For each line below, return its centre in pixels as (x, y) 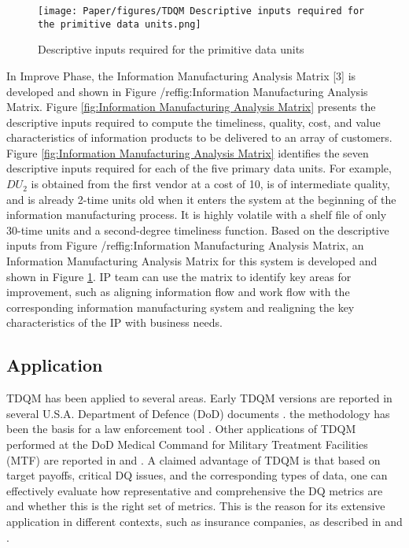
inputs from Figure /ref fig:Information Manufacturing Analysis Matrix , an (185, 245)
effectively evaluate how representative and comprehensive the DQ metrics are (195, 490)
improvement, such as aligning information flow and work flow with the (178, 292)
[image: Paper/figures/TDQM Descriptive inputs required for (201, 11)
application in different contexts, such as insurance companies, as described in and (204, 521)
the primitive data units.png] (120, 24)
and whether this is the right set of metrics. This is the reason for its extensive (196, 506)
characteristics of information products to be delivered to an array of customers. (199, 137)
